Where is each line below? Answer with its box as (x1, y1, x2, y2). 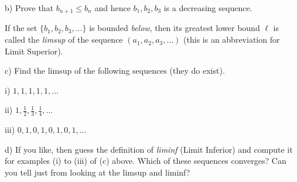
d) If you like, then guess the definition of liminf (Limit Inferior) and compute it (5, 143, 293, 155)
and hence (94, 2, 131, 13)
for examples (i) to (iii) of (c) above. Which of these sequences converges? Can (5, 154, 286, 167)
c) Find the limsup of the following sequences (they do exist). (5, 64, 225, 77)
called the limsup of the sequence (5, 33, 123, 46)
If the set (5, 22, 37, 34)
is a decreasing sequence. (163, 2, 252, 13)
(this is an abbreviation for (183, 33, 280, 46)
